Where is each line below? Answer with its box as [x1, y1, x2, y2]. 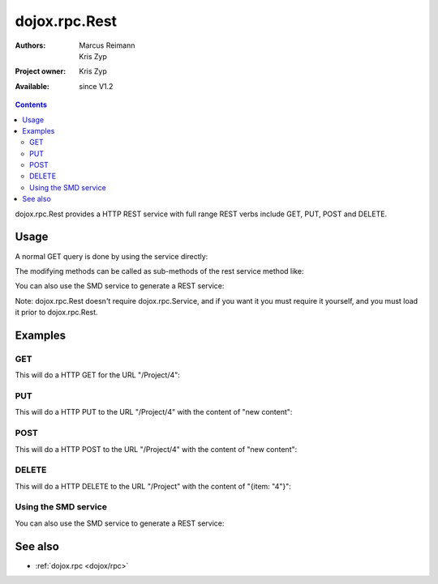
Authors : [15, 40, 46, 50]
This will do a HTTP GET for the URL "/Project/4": [15, 370, 180, 380]
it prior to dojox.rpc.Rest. [15, 308, 98, 318]
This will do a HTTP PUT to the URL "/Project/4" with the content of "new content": [15, 407, 293, 417]
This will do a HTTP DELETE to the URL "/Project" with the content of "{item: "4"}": [15, 481, 292, 491]
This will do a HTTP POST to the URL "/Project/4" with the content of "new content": [15, 444, 298, 454]
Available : [15, 81, 50, 91]
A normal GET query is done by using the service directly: [15, 251, 208, 261]
